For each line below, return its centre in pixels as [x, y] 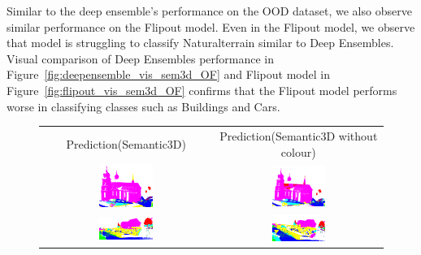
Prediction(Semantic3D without [299, 135]
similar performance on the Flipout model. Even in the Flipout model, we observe [211, 26]
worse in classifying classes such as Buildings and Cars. [143, 106]
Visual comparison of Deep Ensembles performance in [141, 58]
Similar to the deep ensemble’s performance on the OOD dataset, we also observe [209, 11]
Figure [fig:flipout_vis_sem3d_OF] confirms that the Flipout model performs [202, 90]
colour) [298, 151]
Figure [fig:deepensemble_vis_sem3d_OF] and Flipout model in [168, 74]
